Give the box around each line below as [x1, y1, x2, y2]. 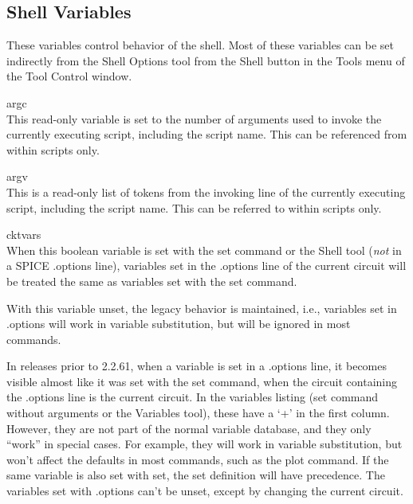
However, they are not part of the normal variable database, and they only [6, 420, 372, 436]
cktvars [6, 226, 41, 243]
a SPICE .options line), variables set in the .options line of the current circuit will [6, 257, 407, 274]
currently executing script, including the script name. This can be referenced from [6, 126, 407, 143]
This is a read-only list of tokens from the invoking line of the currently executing [6, 183, 406, 200]
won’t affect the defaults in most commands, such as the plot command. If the [6, 451, 389, 467]
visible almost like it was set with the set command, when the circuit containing [6, 373, 398, 389]
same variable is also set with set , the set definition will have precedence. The [6, 467, 385, 483]
